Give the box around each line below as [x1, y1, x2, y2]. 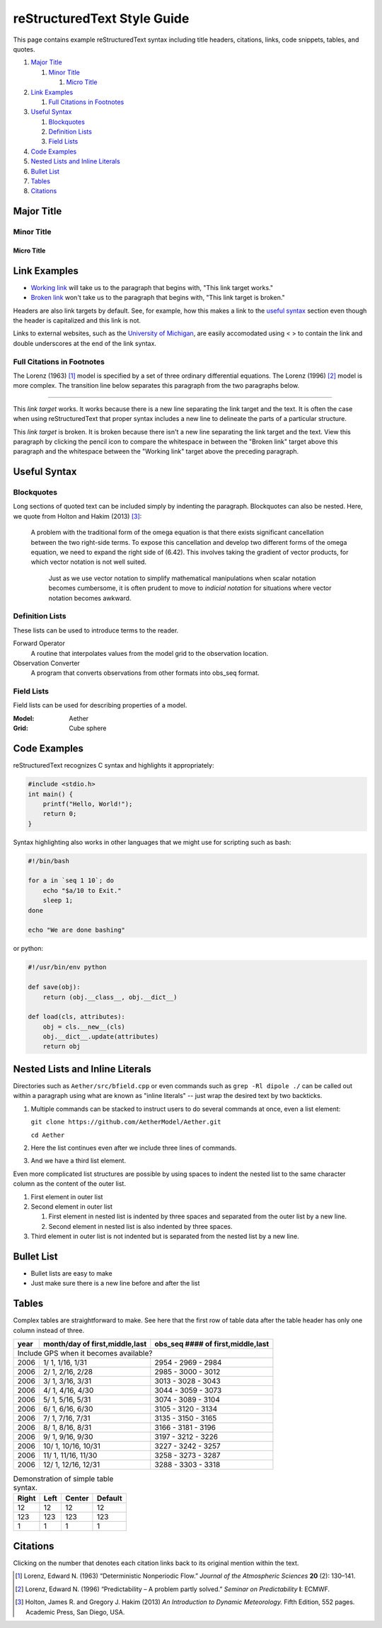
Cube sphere [69, 724, 107, 732]
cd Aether [30, 1131, 65, 1139]
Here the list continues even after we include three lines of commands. [30, 1143, 237, 1152]
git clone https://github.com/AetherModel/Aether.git [30, 1118, 221, 1126]
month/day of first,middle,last [43, 1339, 147, 1349]
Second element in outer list [30, 1202, 113, 1211]
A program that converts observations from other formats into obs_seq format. [30, 669, 260, 677]
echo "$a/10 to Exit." [42, 887, 122, 894]
